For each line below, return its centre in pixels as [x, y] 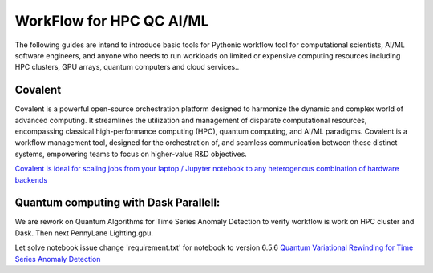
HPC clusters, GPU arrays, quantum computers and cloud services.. [127, 67]
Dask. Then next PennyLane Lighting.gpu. [84, 233]
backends [31, 179]
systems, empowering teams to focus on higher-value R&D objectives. [131, 154]
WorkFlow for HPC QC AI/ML [112, 21]
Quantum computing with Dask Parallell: [117, 203]
